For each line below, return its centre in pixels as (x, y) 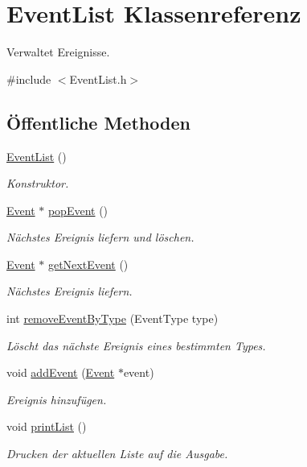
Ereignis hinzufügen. (57, 399)
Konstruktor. (38, 183)
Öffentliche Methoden (98, 122)
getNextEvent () (88, 264)
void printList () (47, 426)
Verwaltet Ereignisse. (58, 52)
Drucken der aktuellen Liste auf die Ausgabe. (117, 454)
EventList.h (98, 79)
